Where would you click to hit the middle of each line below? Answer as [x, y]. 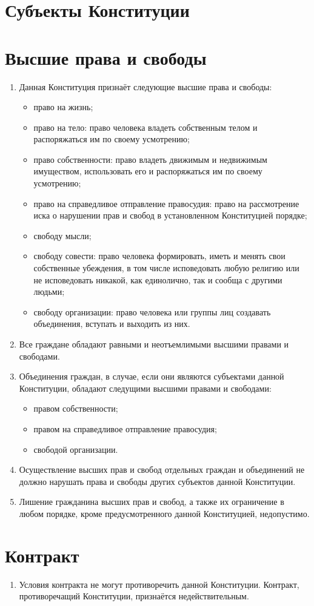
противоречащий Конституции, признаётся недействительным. [134, 596]
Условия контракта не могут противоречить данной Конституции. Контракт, [159, 584]
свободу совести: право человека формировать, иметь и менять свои [159, 256]
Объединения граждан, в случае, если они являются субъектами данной [152, 376]
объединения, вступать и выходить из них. [112, 324]
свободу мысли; [62, 235]
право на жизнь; [63, 107]
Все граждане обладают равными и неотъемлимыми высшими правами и [154, 344]
